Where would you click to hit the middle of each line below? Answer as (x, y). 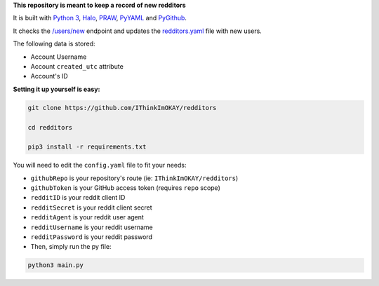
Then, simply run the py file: (71, 247)
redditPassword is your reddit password (91, 237)
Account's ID (49, 76)
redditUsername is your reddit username (92, 227)
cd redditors (50, 127)
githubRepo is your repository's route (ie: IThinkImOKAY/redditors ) (134, 178)
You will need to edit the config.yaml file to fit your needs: (100, 165)
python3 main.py (56, 265)
